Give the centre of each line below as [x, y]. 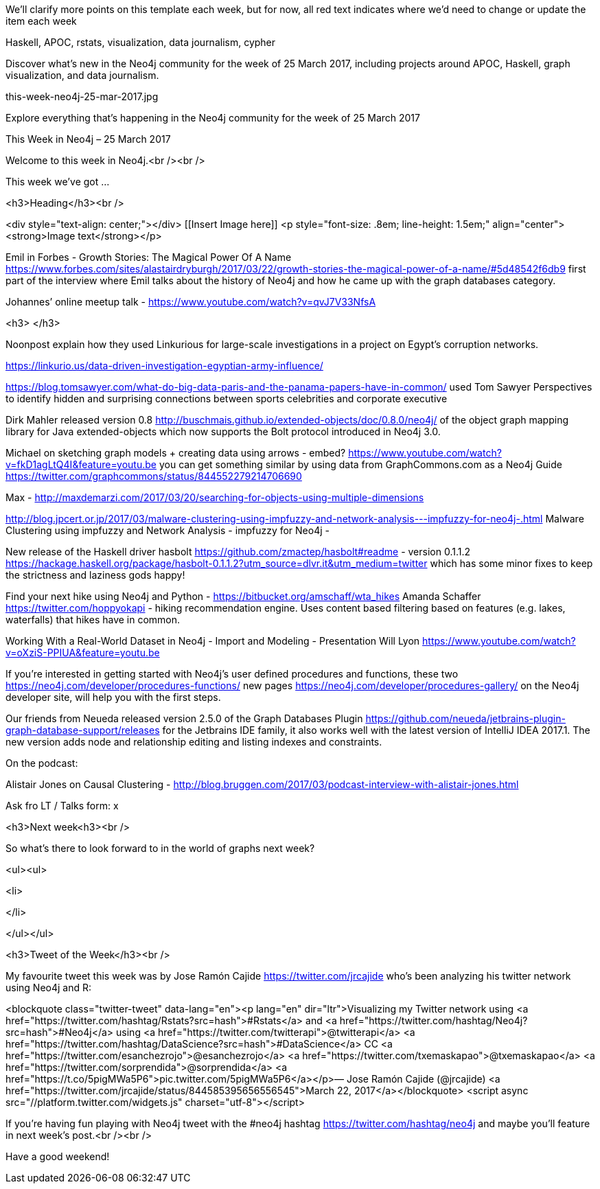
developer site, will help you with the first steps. [113, 697]
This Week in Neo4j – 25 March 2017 [88, 139]
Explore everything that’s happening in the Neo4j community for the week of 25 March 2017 [213, 118]
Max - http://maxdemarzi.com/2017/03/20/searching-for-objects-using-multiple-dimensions [215, 497]
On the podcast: [42, 763]
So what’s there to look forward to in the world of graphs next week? [160, 848]
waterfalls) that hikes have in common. [93, 620]
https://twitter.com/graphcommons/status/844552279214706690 [154, 476]
